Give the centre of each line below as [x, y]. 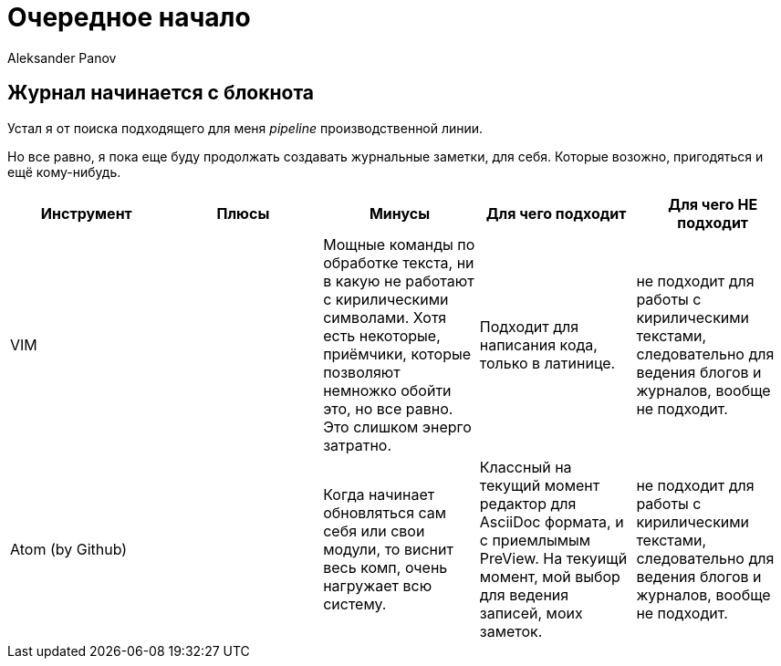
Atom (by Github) [69, 549]
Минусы [400, 213]
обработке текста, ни [399, 262]
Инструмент [86, 213]
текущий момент [540, 485]
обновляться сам [385, 512]
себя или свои [374, 531]
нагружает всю [378, 585]
